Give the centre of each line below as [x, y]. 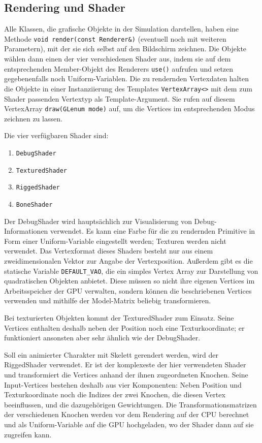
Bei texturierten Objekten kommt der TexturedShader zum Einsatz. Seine [119, 318]
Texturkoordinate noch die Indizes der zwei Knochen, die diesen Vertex [115, 394]
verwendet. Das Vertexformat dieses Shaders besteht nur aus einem [109, 251]
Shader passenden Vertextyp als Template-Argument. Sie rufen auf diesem [120, 98]
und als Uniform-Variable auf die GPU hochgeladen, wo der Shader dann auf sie [129, 424]
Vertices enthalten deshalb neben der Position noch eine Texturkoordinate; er [124, 327]
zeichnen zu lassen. [33, 118]
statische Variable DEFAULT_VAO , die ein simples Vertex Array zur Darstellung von [131, 271]
